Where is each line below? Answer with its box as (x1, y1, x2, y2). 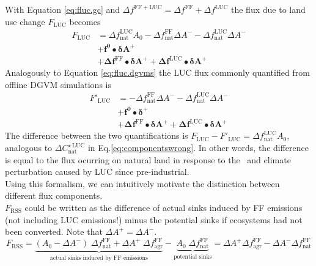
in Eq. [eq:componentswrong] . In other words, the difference (87, 141, 309, 154)
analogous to (5, 141, 53, 154)
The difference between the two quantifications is (5, 129, 188, 142)
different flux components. (5, 189, 103, 202)
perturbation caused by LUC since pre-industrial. (5, 165, 189, 178)
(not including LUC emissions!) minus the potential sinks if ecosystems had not (5, 213, 303, 226)
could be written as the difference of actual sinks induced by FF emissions (24, 201, 303, 214)
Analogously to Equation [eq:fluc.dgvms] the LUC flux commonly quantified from (5, 66, 310, 79)
